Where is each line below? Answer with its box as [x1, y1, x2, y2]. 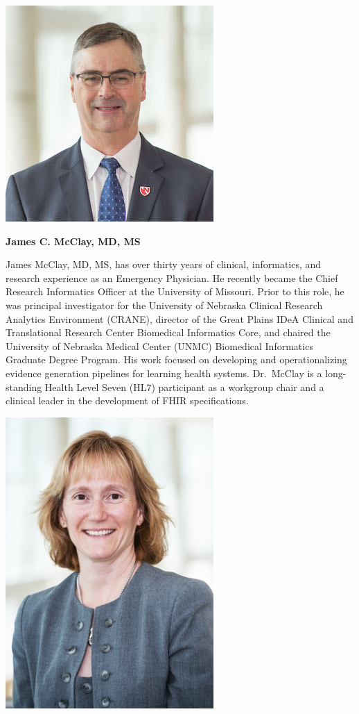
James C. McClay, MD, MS [6, 233, 141, 248]
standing [6, 379, 42, 394]
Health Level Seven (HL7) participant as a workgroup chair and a [44, 379, 324, 394]
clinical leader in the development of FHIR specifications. [6, 393, 249, 408]
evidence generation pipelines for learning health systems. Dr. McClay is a [6, 365, 322, 380]
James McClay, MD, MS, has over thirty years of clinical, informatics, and [6, 257, 322, 272]
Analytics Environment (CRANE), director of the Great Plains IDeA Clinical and [6, 311, 353, 326]
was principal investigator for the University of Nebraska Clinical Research [6, 297, 323, 312]
